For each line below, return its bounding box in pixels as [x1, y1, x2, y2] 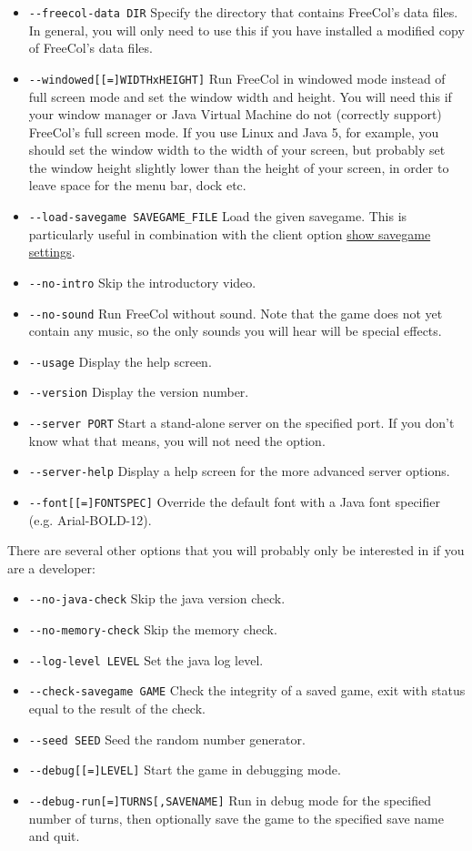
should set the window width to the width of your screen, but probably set [28, 140, 446, 159]
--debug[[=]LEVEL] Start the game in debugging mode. [28, 760, 341, 779]
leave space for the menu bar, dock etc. [28, 176, 246, 195]
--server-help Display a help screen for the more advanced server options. [28, 461, 450, 481]
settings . [28, 242, 75, 261]
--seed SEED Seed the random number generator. [28, 729, 306, 748]
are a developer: [7, 558, 95, 577]
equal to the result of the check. [28, 699, 206, 718]
